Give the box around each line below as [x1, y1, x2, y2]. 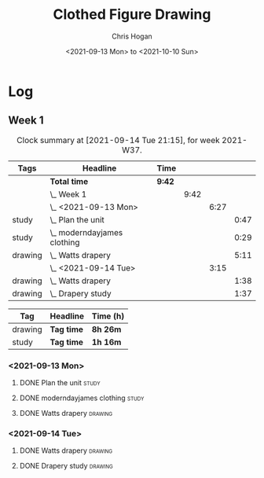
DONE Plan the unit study [19, 378, 101, 388]
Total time [49, 175, 89, 186]
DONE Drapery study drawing [19, 461, 114, 471]
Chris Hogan [111, 31, 153, 41]
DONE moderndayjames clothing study [19, 393, 145, 403]
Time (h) [91, 311, 125, 322]
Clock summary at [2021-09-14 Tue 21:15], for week [16, 134, 220, 145]
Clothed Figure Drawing [53, 6, 211, 24]
